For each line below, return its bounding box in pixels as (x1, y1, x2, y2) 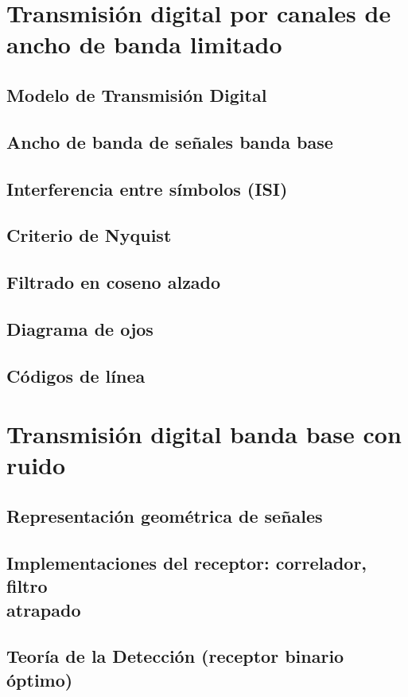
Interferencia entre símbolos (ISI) (6, 176, 288, 201)
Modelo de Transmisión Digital (6, 82, 267, 107)
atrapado (6, 597, 81, 621)
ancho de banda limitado (6, 28, 282, 60)
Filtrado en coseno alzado (6, 270, 221, 294)
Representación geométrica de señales (6, 503, 323, 528)
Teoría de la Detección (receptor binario (6, 644, 344, 668)
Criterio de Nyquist (6, 223, 172, 247)
